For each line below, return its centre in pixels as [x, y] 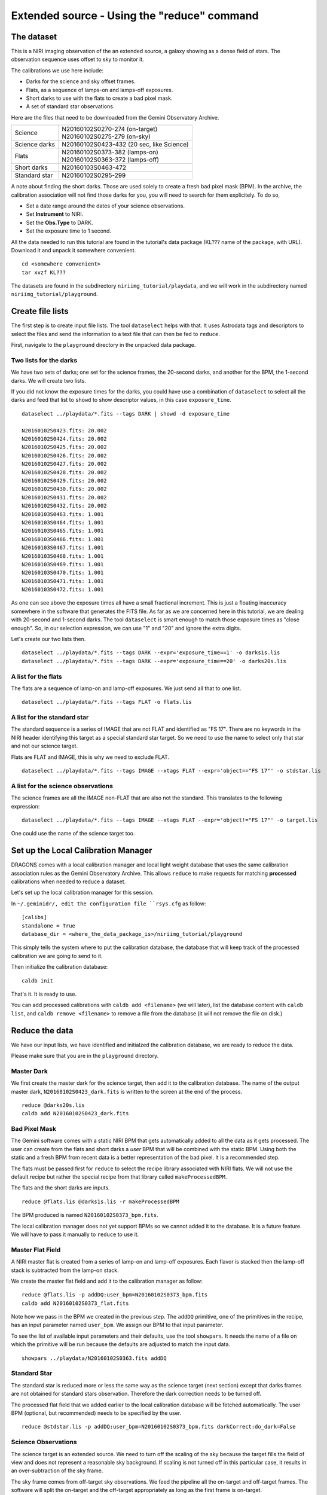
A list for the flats [37, 676]
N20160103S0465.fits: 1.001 [63, 531]
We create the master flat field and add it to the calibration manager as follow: [107, 1281]
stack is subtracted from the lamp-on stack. [65, 1270]
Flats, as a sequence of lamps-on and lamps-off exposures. [100, 90]
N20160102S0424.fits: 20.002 [64, 439]
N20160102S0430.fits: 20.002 [64, 489]
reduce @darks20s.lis [53, 1105]
